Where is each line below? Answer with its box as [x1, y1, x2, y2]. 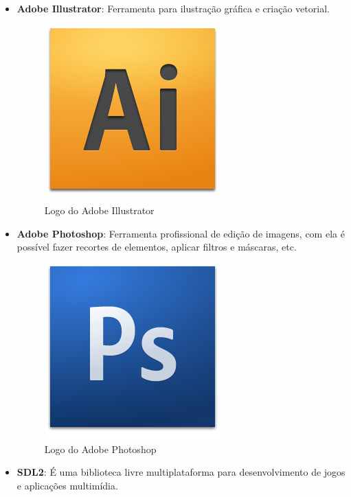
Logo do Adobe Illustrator [44, 203, 155, 218]
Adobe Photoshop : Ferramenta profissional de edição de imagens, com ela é [16, 226, 345, 240]
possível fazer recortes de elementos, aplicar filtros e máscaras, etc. [16, 240, 297, 254]
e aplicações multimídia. [16, 478, 118, 492]
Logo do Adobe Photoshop [44, 441, 157, 456]
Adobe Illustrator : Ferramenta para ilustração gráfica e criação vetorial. [16, 1, 330, 15]
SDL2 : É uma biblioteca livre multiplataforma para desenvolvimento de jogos [16, 465, 346, 479]
